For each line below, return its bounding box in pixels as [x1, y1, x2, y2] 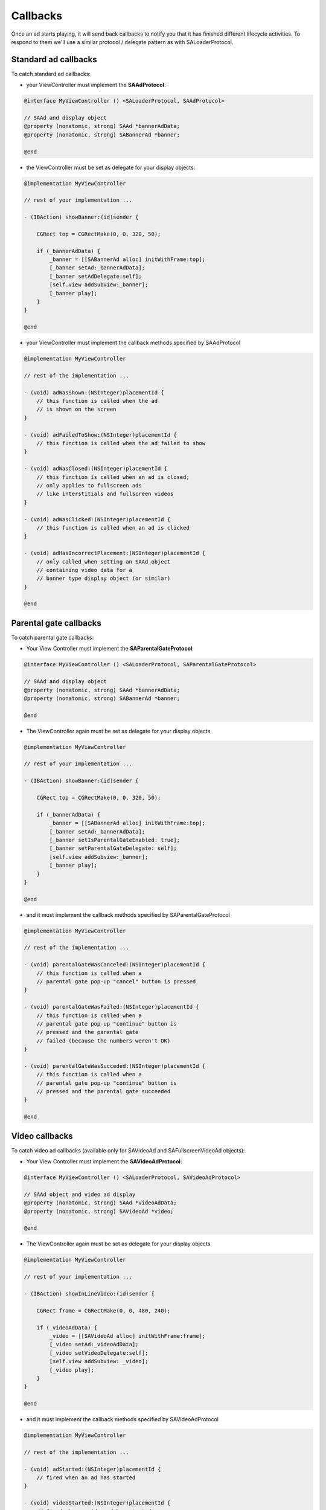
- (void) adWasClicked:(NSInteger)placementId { [24, 516, 171, 522]
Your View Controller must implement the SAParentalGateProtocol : [26, 645, 194, 652]
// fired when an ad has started [36, 1474, 136, 1481]
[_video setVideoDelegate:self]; [49, 1349, 149, 1356]
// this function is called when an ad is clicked [36, 524, 190, 531]
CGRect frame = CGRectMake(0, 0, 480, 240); [36, 1307, 171, 1314]
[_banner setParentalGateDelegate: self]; [49, 845, 177, 852]
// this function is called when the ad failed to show [36, 440, 206, 447]
